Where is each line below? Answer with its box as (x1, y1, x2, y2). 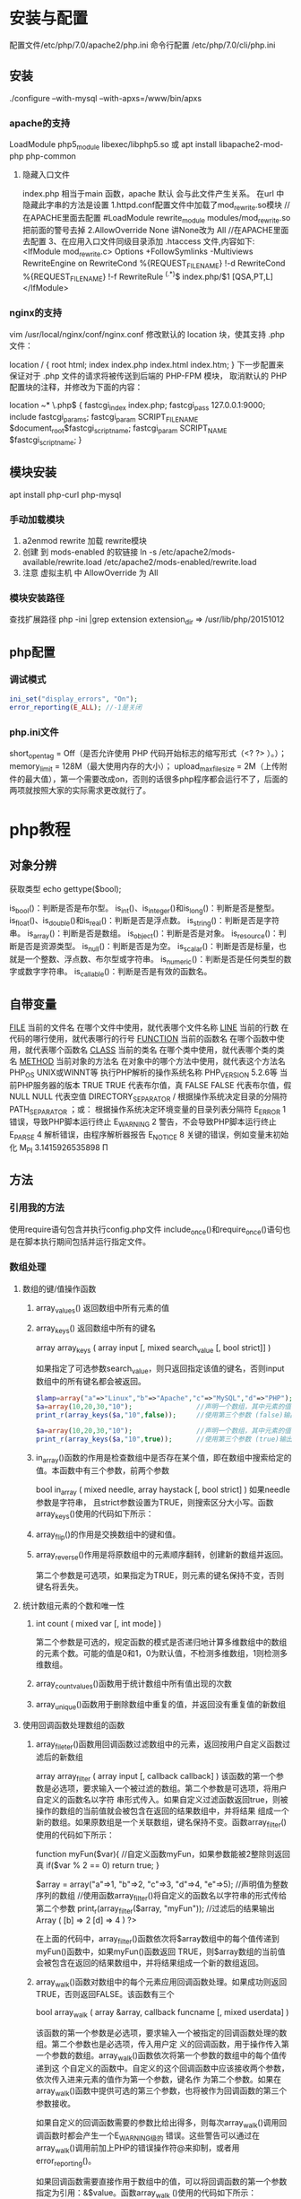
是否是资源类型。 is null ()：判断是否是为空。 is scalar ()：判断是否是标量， (16, 940, 279, 954)
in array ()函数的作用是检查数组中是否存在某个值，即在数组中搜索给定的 (35, 1453, 292, 1465)
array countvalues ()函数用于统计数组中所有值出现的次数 (35, 1679, 233, 1691)
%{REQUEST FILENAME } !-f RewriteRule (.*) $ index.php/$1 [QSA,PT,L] (21, 270, 273, 284)
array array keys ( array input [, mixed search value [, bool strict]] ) (35, 1342, 271, 1356)
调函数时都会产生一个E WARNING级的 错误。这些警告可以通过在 (35, 2130, 261, 2142)
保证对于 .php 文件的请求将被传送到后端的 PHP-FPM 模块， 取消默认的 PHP (9, 370, 288, 381)
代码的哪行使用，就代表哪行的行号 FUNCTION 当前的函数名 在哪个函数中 (9, 1034, 278, 1044)
